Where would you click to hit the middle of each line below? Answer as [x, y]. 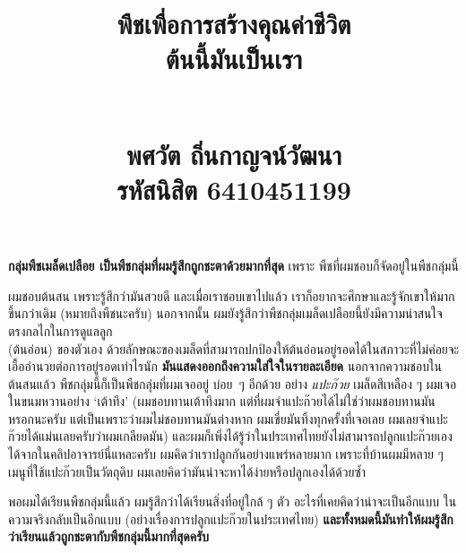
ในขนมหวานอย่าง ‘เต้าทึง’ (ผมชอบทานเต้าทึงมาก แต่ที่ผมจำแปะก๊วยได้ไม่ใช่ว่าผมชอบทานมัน [222, 401]
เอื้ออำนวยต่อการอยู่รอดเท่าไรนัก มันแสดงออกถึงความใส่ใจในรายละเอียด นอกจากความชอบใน [225, 366]
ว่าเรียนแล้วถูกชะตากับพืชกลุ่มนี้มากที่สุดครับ [109, 536]
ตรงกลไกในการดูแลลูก [60, 330]
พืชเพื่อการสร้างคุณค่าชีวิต [234, 24]
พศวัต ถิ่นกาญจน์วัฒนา [234, 154]
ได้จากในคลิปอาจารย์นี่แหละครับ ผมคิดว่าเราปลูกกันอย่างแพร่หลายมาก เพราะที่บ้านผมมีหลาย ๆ [226, 454]
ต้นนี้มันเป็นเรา [234, 59]
